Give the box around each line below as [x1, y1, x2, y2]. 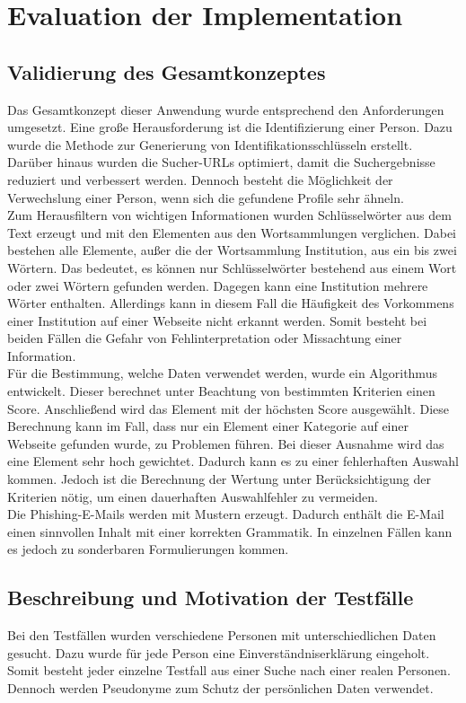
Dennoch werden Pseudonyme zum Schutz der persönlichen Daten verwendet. [7, 679, 434, 697]
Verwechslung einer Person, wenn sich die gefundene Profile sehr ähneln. [7, 188, 404, 207]
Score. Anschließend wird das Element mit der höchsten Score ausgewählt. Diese [7, 399, 450, 417]
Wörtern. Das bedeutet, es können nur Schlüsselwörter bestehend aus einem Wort [7, 258, 457, 277]
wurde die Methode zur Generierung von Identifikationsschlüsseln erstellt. [7, 135, 413, 154]
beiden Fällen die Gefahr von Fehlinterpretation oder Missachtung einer [7, 329, 402, 347]
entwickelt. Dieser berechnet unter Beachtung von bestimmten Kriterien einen [7, 382, 435, 400]
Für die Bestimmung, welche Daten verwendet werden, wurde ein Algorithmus [7, 364, 437, 382]
